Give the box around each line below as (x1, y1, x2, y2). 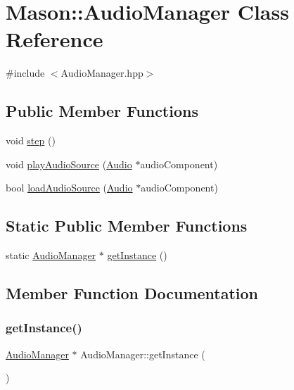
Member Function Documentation (6, 282, 259, 304)
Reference (6, 25, 103, 54)
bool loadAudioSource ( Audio (6, 180, 133, 195)
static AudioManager (6, 248, 96, 263)
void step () (6, 133, 56, 148)
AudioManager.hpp (60, 65, 143, 80)
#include (6, 65, 45, 80)
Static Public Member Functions (6, 215, 248, 237)
